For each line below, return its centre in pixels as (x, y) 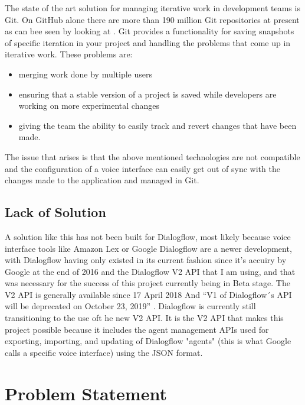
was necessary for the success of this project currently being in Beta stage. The (147, 283)
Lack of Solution (55, 212)
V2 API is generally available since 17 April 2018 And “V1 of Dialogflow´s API (148, 294)
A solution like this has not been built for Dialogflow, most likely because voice (148, 236)
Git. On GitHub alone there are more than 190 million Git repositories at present (152, 19)
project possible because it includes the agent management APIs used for (137, 329)
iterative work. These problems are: (69, 54)
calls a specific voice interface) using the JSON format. (104, 352)
